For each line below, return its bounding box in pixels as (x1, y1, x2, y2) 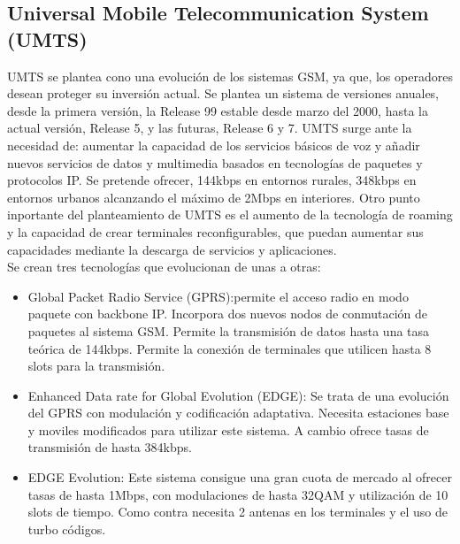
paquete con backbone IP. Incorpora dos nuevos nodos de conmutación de (27, 304, 428, 323)
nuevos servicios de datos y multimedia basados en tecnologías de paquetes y (7, 153, 423, 172)
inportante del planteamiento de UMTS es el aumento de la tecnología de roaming (7, 205, 453, 224)
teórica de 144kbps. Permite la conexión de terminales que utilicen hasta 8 (27, 339, 432, 357)
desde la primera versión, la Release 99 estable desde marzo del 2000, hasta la (7, 101, 428, 119)
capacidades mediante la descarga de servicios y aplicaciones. (7, 240, 337, 258)
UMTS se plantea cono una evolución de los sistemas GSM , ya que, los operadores (7, 66, 453, 85)
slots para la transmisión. (27, 356, 165, 375)
